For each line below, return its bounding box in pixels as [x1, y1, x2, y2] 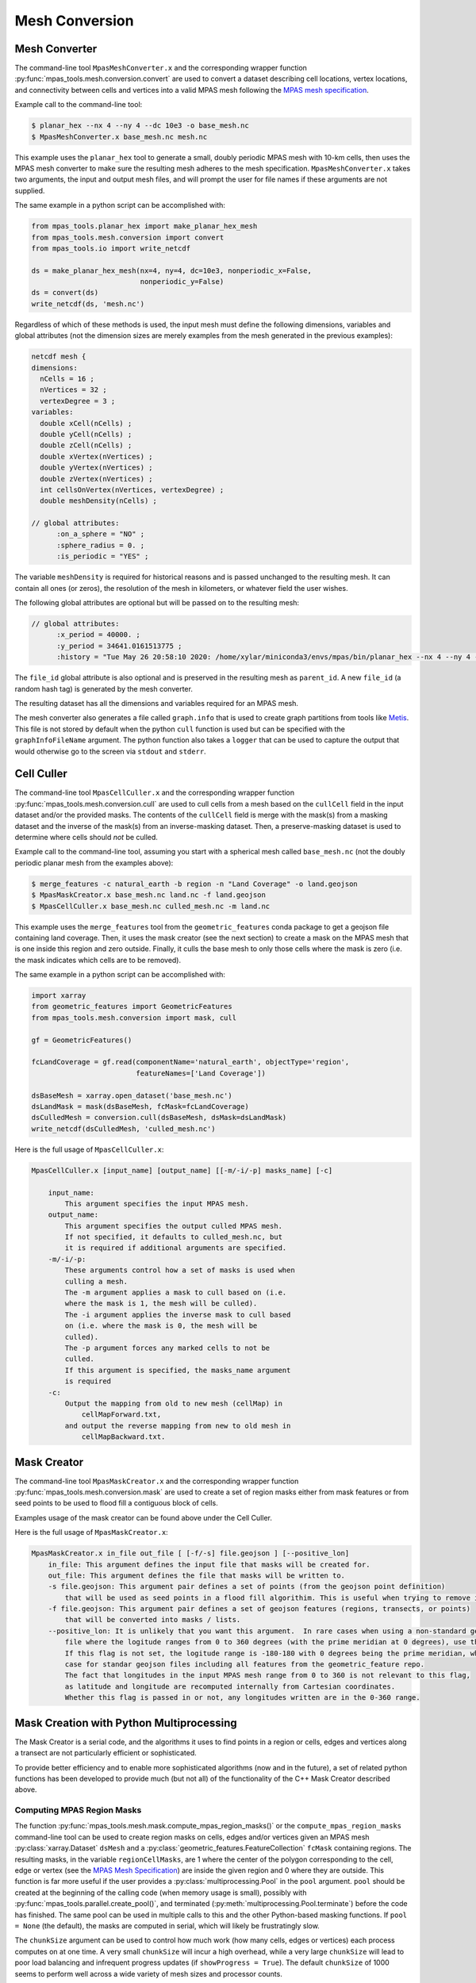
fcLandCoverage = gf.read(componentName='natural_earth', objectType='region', [31, 1057, 350, 1067]
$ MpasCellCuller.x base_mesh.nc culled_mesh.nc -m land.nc [31, 901, 271, 911]
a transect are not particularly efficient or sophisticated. [14, 1748, 198, 1758]
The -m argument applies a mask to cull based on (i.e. [64, 1288, 287, 1297]
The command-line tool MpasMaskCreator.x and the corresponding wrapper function [14, 1476, 299, 1486]
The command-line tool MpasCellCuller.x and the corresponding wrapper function [14, 788, 295, 797]
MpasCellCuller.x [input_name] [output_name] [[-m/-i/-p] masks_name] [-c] [31, 1166, 333, 1175]
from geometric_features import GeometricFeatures [31, 1002, 233, 1011]
